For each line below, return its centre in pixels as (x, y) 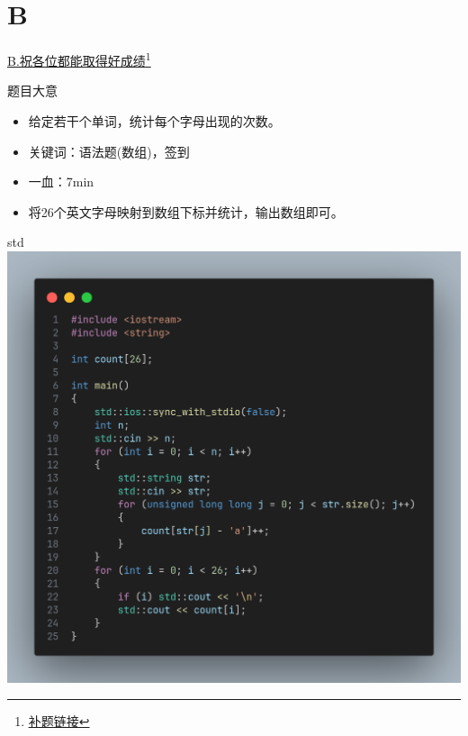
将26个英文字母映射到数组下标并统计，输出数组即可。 (186, 211)
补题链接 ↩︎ (59, 721)
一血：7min (61, 182)
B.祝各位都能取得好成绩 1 (79, 59)
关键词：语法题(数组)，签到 (109, 151)
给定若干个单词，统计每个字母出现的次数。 (154, 120)
